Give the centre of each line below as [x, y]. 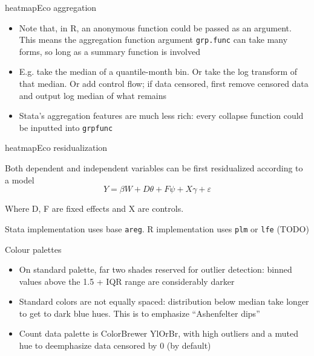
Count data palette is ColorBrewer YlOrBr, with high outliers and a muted [159, 333]
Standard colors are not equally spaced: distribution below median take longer [164, 301]
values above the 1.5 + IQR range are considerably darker [127, 281]
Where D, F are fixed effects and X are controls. [94, 208]
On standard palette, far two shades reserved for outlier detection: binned [155, 269]
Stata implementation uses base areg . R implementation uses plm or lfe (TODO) [157, 228]
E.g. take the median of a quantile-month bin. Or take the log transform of [158, 72]
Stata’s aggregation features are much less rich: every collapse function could [161, 116]
